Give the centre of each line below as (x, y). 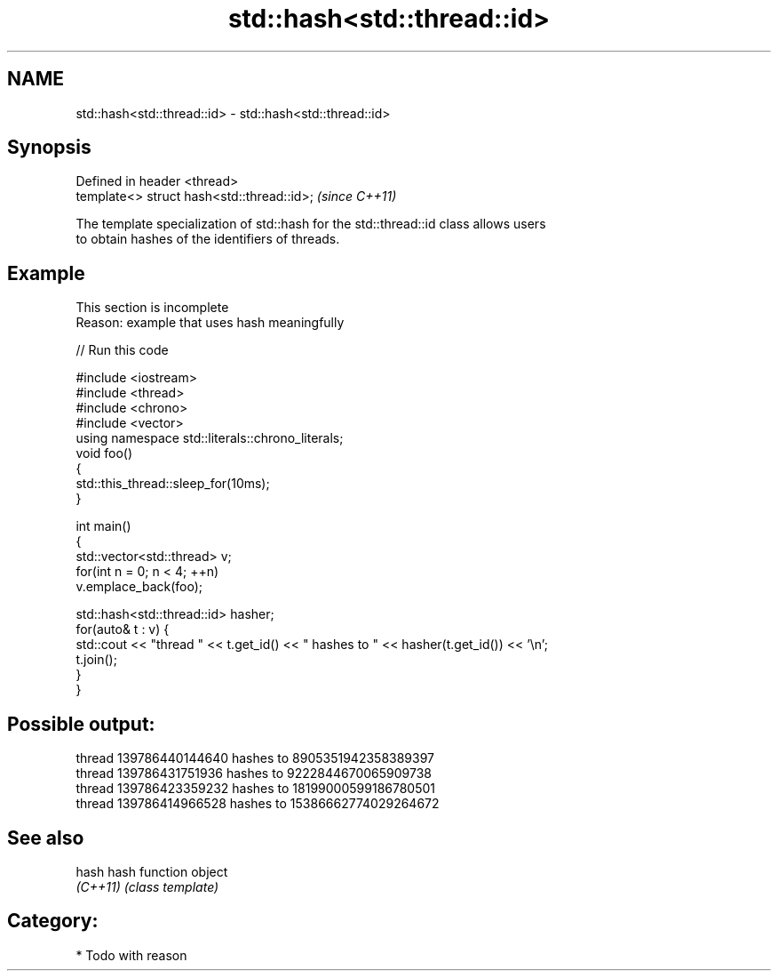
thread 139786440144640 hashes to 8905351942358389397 (255, 758)
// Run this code (122, 350)
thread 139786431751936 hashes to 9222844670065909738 (254, 774)
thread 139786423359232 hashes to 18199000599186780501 (256, 789)
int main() (103, 526)
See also (46, 838)
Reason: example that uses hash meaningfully (210, 323)
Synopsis (49, 148)
